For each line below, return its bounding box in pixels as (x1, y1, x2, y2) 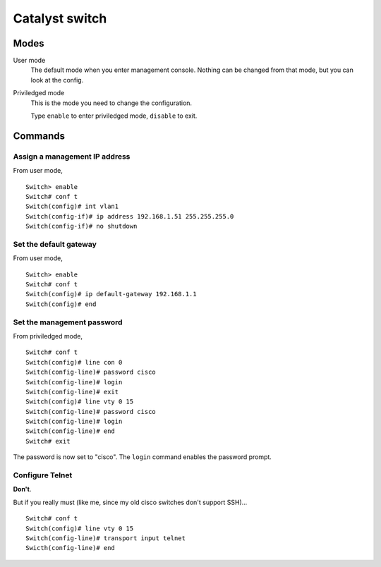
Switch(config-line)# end (25, 427, 116, 435)
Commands (13, 130, 66, 142)
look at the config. (30, 75, 84, 84)
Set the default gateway (13, 239, 97, 249)
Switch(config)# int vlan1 (25, 202, 119, 211)
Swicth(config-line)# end (25, 544, 116, 552)
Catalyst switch (13, 11, 107, 26)
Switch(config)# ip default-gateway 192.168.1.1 (25, 290, 197, 298)
